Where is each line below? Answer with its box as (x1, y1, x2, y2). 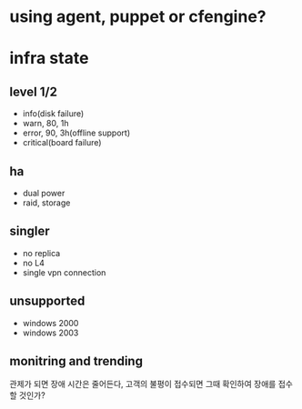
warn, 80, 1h (22, 118, 69, 129)
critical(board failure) (22, 137, 102, 148)
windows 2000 (22, 317, 79, 328)
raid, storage (22, 197, 71, 208)
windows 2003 (22, 327, 79, 338)
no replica (22, 247, 61, 258)
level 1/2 (9, 84, 57, 99)
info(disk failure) (22, 108, 85, 119)
